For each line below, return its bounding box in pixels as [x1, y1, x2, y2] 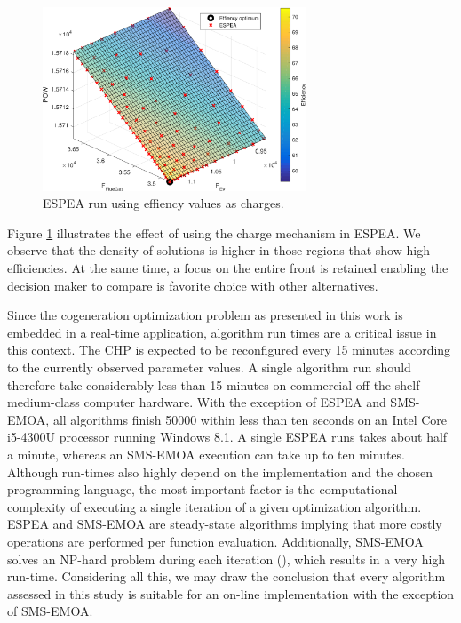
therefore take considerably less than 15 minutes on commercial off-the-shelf [7, 375, 420, 394]
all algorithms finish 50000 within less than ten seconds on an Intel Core [52, 410, 448, 428]
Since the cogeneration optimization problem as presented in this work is [7, 306, 403, 324]
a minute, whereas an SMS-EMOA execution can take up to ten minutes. [7, 444, 405, 463]
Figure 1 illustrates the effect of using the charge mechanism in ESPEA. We [7, 223, 421, 242]
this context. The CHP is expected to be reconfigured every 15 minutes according [7, 340, 451, 359]
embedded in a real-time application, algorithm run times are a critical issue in [7, 323, 437, 341]
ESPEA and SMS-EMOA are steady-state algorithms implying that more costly [7, 515, 442, 533]
